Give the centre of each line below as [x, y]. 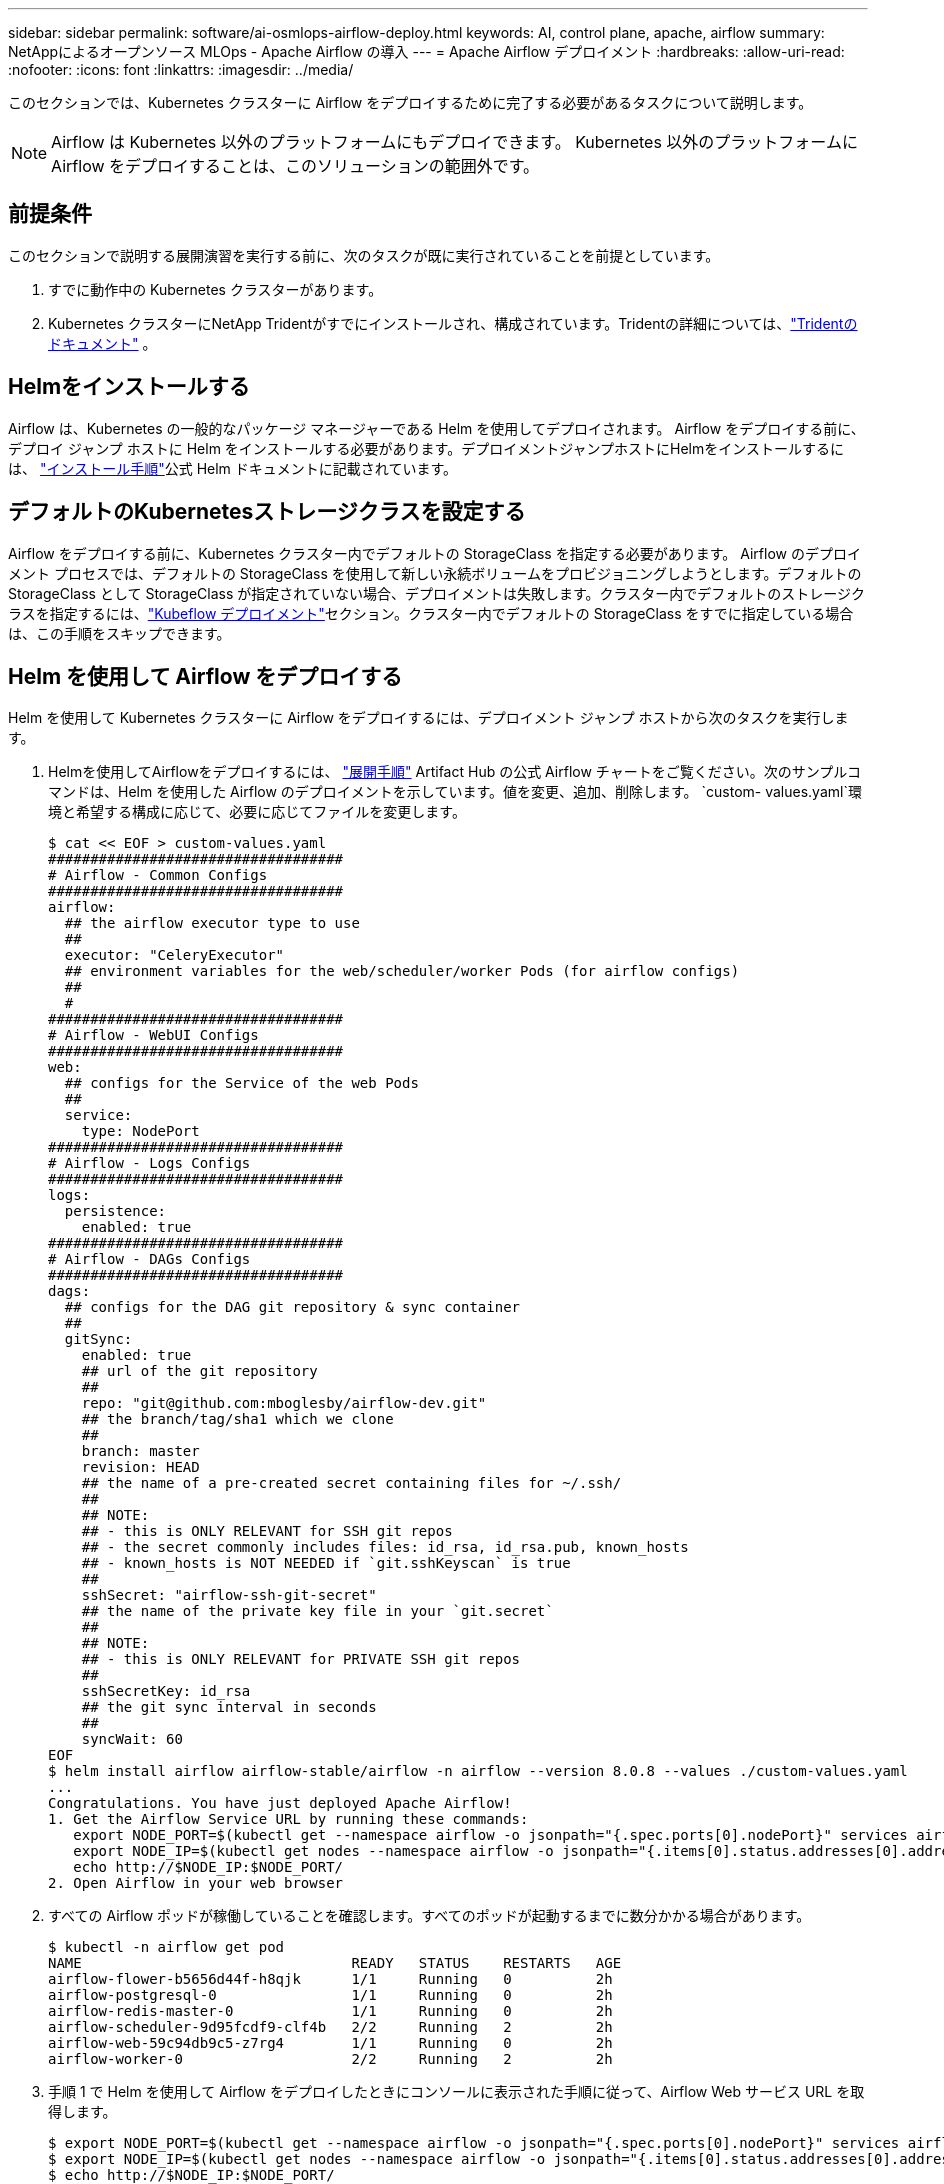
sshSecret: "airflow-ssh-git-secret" [229, 1595]
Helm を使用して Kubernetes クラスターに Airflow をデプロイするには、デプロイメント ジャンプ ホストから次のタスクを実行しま [428, 718]
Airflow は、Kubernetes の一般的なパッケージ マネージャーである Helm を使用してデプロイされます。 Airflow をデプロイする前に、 [436, 428]
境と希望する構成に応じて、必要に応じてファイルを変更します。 [257, 812]
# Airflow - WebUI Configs [153, 1035]
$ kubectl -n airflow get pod [166, 1947]
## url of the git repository [199, 1371]
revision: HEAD [140, 1467]
